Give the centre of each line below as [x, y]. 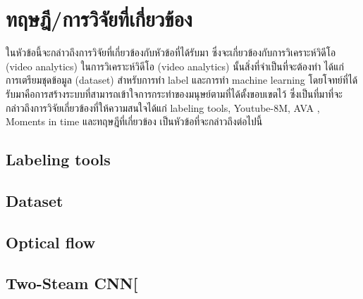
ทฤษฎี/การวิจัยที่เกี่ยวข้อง [99, 19]
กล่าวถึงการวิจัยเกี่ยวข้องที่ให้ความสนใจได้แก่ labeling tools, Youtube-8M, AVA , [163, 107]
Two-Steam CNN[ [72, 283]
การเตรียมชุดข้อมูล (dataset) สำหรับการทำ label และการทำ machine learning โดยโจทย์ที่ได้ [182, 80]
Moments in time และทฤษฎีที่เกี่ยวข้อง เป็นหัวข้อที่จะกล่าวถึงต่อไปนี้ [134, 121]
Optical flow [51, 242]
